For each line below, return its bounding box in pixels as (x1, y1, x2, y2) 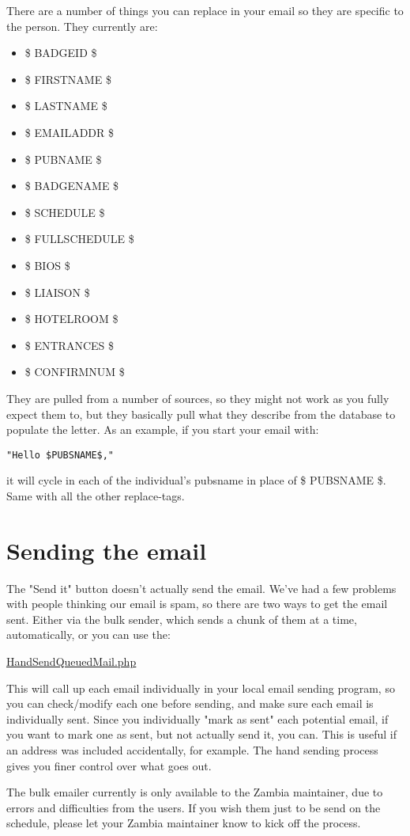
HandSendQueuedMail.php (6, 653, 137, 670)
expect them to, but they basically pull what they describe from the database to (6, 405, 396, 422)
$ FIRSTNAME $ (24, 70, 111, 87)
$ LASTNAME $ (24, 97, 107, 114)
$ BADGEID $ (24, 44, 97, 61)
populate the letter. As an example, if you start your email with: (6, 421, 319, 438)
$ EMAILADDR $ (24, 123, 114, 140)
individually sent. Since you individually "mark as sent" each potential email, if (6, 710, 389, 727)
